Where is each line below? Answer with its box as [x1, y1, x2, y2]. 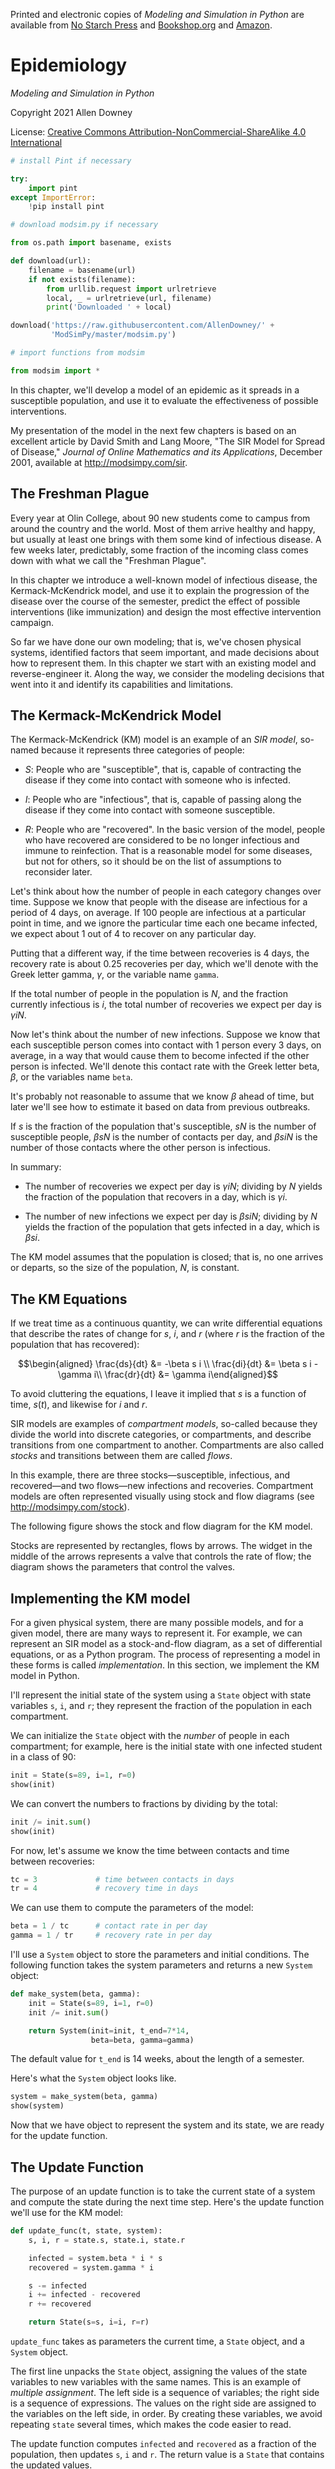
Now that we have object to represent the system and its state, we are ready [10, 2119, 325, 2131]
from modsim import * [10, 365, 101, 376]
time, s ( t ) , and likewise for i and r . [10, 1399, 148, 1411]
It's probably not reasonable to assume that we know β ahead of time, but [10, 1090, 315, 1103]
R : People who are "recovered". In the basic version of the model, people [24, 824, 326, 836]
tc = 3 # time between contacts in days [10, 1874, 235, 1884]
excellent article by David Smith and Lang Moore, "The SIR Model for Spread [10, 435, 326, 447]
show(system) [10, 2101, 65, 2111]
